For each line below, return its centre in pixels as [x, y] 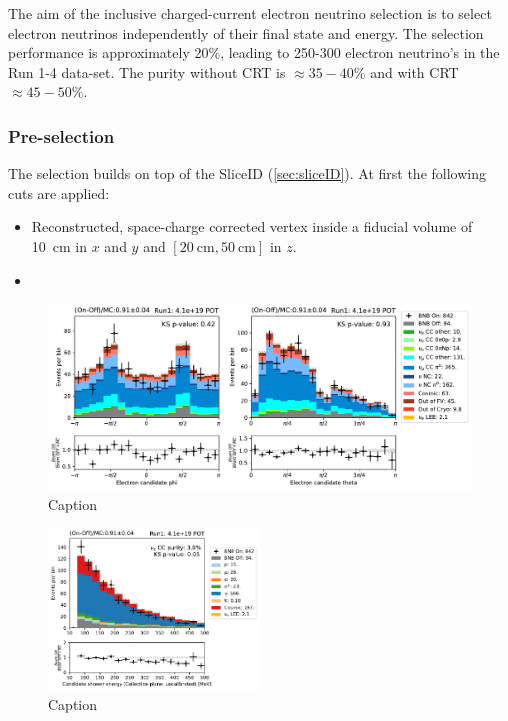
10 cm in [59, 245]
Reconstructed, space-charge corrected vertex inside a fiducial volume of [252, 226]
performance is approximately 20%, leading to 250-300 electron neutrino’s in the [254, 52]
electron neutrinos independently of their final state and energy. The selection [246, 32]
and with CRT [414, 71]
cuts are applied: [59, 192]
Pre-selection [61, 135]
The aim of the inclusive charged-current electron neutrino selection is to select [250, 13]
